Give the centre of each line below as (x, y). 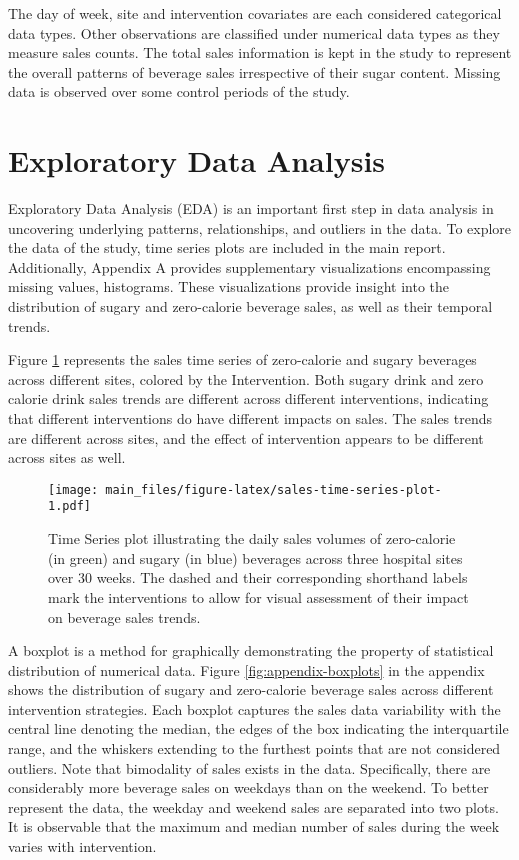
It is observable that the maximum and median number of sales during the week (254, 826)
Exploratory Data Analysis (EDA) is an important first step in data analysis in (251, 208)
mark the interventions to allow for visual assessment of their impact (258, 596)
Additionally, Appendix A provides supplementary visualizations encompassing (249, 266)
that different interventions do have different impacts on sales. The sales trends (250, 418)
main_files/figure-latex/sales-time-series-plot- (273, 489)
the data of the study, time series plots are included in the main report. (227, 247)
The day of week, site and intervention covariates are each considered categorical (255, 13)
